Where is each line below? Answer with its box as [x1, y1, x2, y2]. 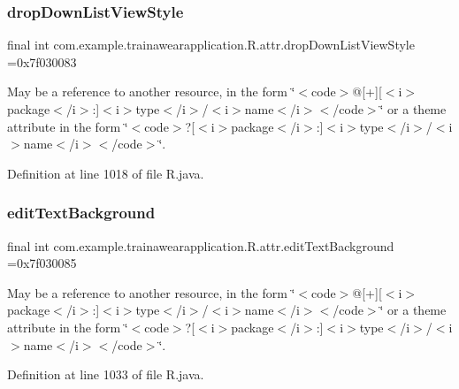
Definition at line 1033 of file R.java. [7, 365, 204, 384]
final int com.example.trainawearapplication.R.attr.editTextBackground [7, 236, 394, 255]
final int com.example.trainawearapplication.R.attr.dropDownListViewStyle [7, 35, 415, 54]
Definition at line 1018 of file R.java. [7, 164, 204, 182]
